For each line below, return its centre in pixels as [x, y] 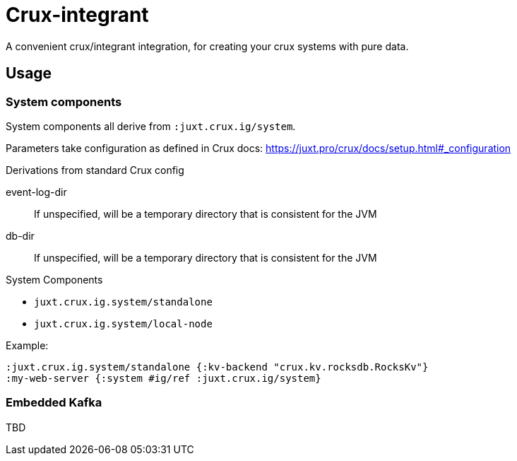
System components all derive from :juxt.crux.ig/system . [151, 126]
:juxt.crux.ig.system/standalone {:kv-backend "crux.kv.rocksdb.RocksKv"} [217, 367]
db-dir [20, 235]
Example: [27, 345]
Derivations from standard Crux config [95, 170]
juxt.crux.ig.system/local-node [123, 323]
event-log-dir [36, 192]
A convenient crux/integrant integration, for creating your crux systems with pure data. [207, 46]
